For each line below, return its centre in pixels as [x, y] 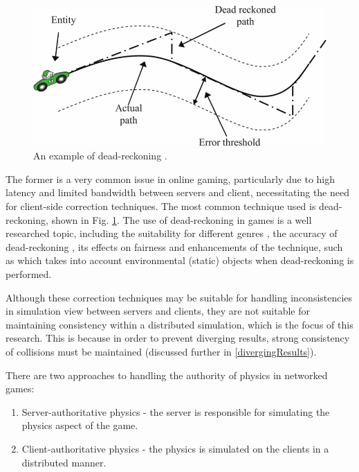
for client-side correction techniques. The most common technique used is [161, 206]
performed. [29, 274]
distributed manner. [64, 462]
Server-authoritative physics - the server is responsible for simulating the [176, 411]
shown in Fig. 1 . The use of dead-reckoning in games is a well [182, 219]
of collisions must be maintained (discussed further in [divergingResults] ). [161, 351]
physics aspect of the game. [80, 425]
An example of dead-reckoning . [100, 156]
